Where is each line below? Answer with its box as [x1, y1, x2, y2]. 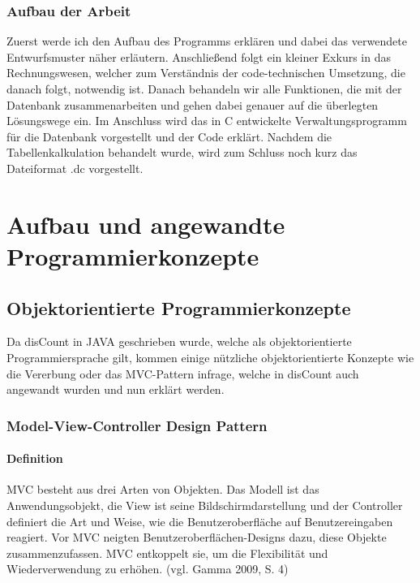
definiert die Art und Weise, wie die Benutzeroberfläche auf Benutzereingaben [6, 512, 393, 529]
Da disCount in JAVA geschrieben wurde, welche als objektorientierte [6, 333, 352, 350]
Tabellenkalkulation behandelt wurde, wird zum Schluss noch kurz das [6, 144, 358, 161]
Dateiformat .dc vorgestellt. [6, 159, 144, 176]
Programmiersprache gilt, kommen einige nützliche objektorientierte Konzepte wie [6, 348, 414, 365]
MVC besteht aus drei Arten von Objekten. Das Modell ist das [6, 481, 319, 498]
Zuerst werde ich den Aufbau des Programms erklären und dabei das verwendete [6, 32, 407, 50]
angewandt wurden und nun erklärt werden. [6, 381, 225, 398]
